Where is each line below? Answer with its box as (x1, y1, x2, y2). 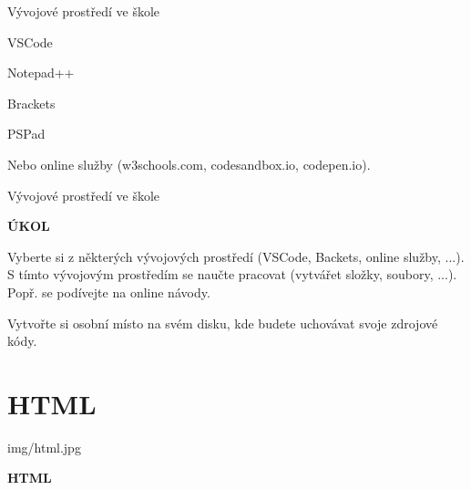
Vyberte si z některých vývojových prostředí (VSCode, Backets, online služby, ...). (7, 246, 465, 266)
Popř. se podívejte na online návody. (7, 282, 210, 301)
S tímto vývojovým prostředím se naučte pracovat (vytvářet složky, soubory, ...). (7, 265, 457, 284)
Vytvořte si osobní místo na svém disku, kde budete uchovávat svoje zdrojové (7, 313, 438, 332)
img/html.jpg (7, 437, 81, 456)
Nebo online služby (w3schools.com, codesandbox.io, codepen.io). (7, 154, 371, 173)
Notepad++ (7, 63, 75, 82)
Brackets (7, 93, 56, 112)
